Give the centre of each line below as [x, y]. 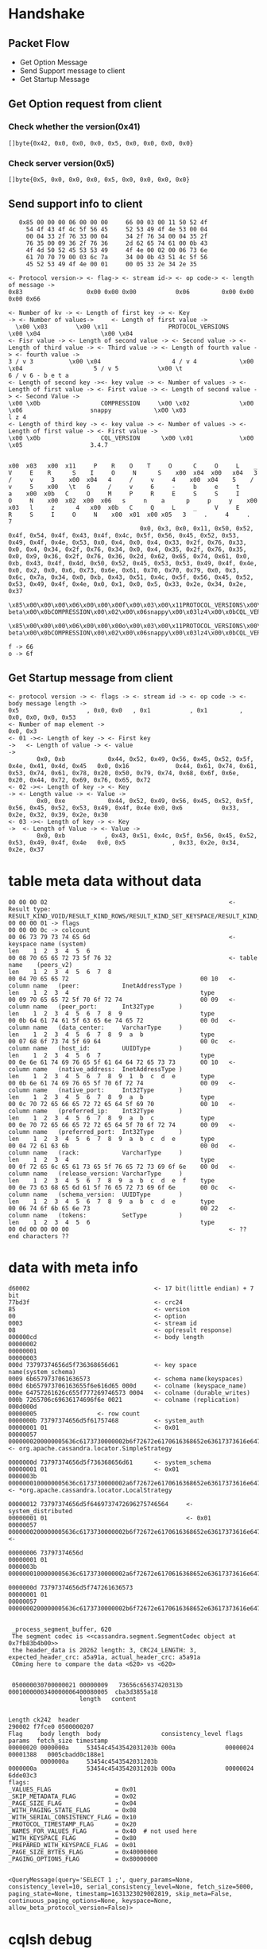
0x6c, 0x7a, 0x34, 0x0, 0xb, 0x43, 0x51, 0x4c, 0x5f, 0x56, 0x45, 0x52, [131, 577]
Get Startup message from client [91, 678]
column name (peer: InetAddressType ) [95, 986]
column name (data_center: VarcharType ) [95, 1027]
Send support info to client [75, 204]
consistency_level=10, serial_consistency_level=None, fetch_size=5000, [131, 1887]
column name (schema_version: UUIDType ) [95, 1194]
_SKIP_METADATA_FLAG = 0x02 [72, 1797]
